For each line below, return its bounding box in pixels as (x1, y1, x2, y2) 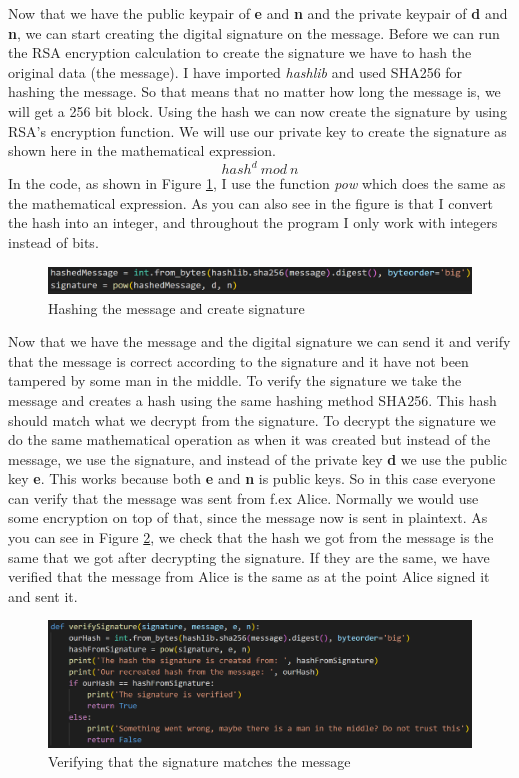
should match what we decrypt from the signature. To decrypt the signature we (8, 409, 496, 430)
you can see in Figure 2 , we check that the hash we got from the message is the (8, 527, 494, 548)
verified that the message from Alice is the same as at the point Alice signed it (8, 566, 490, 587)
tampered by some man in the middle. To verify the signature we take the (8, 370, 462, 391)
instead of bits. (8, 232, 99, 253)
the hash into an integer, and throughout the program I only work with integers (8, 212, 498, 233)
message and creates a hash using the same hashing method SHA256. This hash (8, 389, 497, 410)
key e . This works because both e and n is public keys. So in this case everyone (8, 468, 496, 489)
